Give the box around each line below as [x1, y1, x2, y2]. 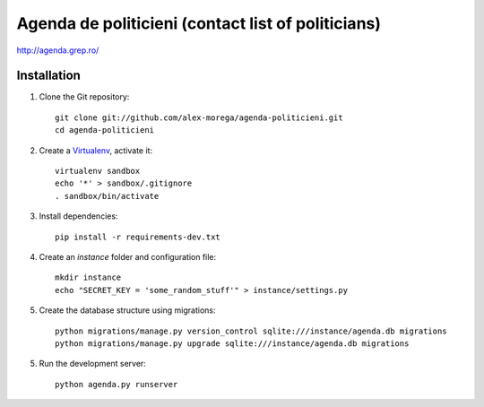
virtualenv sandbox [55, 166, 141, 177]
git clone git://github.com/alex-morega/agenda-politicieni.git [55, 112, 344, 123]
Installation [16, 68, 81, 83]
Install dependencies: [39, 211, 118, 221]
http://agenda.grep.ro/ [16, 45, 99, 56]
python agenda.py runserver [55, 379, 178, 389]
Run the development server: [39, 359, 147, 369]
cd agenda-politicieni [55, 126, 155, 135]
